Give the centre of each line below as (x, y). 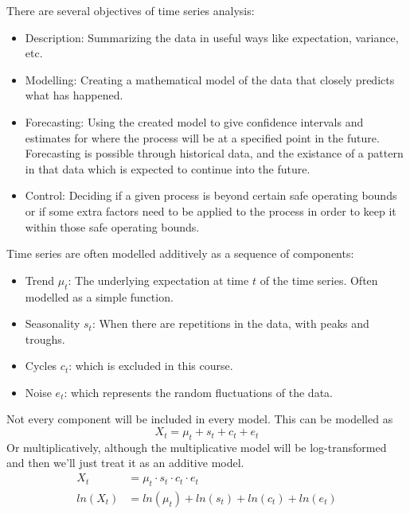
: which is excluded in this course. (151, 366)
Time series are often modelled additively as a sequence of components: (180, 253)
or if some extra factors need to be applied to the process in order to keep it (211, 210)
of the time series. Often (319, 280)
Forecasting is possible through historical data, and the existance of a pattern (214, 153)
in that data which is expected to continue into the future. (168, 168)
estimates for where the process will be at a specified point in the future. (202, 137)
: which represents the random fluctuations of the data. (198, 392)
